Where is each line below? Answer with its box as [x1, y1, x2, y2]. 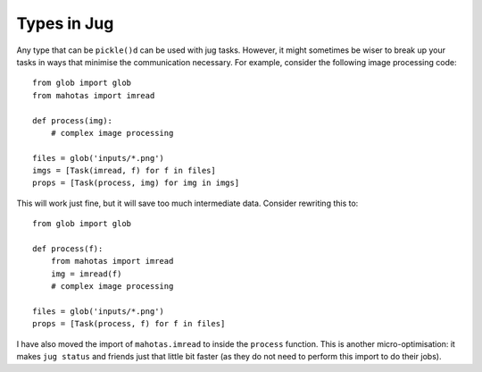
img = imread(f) [50, 268, 122, 279]
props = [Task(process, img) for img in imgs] [32, 178, 240, 188]
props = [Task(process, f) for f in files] [32, 318, 226, 329]
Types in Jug [16, 13, 114, 33]
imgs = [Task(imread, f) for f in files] [32, 165, 216, 176]
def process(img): [32, 115, 113, 125]
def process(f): [32, 244, 104, 254]
